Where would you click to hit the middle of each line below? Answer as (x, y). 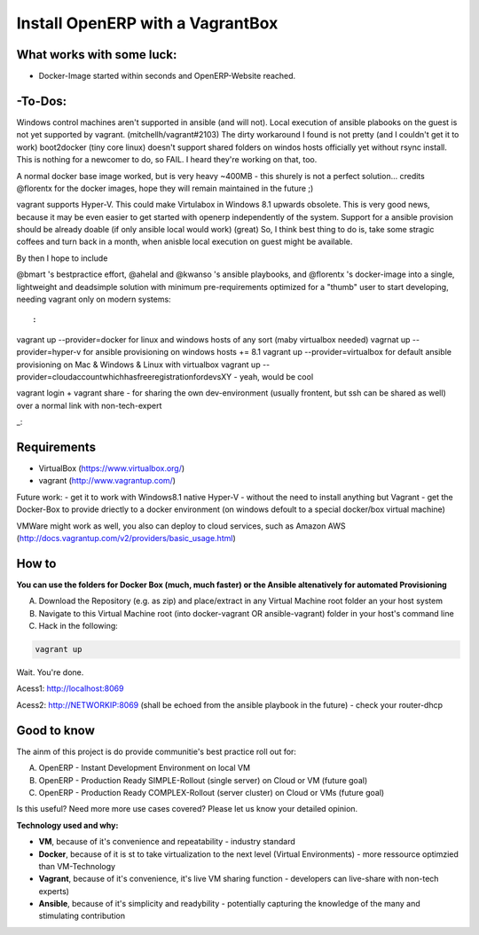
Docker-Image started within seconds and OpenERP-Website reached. (167, 76)
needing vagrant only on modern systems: (94, 299)
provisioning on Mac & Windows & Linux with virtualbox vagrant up (138, 365)
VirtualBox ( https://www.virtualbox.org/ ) (112, 468)
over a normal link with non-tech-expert (89, 405)
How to (36, 563)
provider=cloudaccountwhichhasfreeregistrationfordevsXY (124, 377)
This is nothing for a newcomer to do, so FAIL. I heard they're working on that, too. (167, 160)
